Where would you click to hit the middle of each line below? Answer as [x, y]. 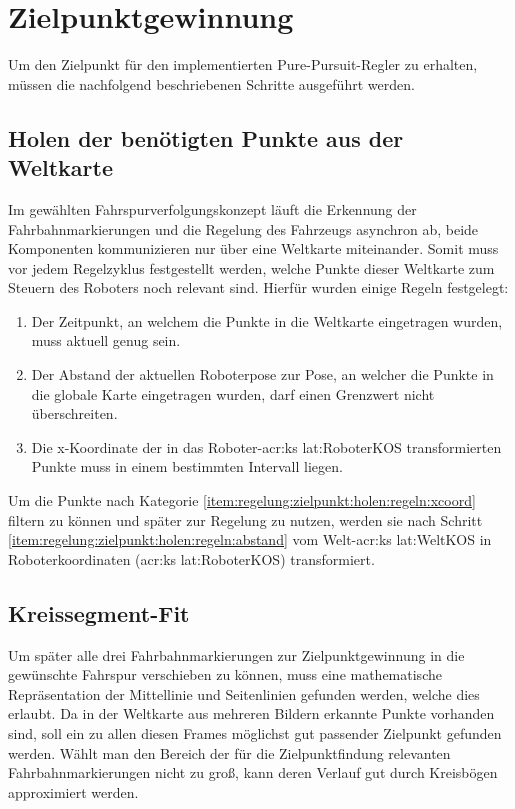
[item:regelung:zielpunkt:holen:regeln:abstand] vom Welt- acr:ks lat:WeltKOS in [250, 539]
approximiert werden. [73, 791]
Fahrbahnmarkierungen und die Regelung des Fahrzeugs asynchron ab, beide [243, 228]
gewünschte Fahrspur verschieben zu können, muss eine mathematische [225, 674]
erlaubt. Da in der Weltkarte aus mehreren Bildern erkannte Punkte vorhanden [251, 713]
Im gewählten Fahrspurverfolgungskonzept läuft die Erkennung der [212, 208]
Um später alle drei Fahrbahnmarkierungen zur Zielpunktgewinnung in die [236, 654]
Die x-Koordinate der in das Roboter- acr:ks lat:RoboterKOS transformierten [266, 446]
